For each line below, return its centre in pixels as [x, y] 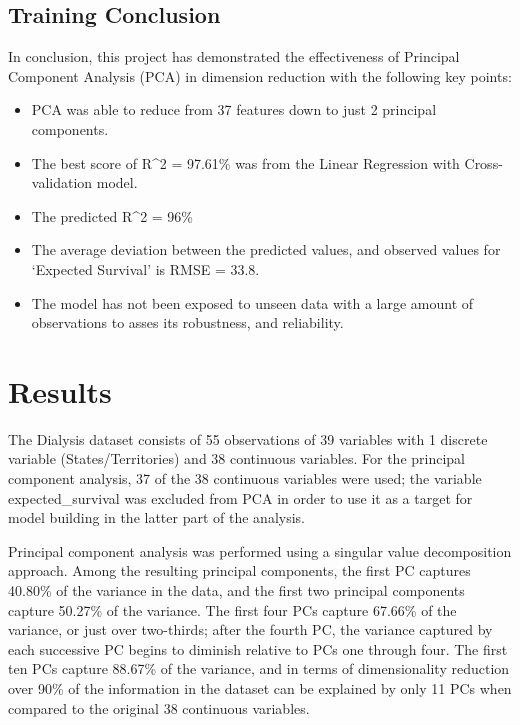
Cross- [483, 162]
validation [62, 182]
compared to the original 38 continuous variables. [159, 707]
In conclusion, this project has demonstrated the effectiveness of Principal [234, 56]
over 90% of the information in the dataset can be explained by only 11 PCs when [260, 687]
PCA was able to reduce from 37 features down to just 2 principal [234, 109]
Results [60, 390]
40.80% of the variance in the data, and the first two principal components [236, 590]
